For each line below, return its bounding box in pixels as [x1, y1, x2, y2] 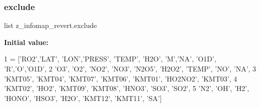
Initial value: [4, 36, 49, 47]
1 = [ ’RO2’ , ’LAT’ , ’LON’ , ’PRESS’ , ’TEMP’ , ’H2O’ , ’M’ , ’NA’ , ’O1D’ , [4, 53, 216, 64]
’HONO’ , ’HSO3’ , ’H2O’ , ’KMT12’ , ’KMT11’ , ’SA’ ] [4, 92, 162, 103]
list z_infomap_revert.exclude [4, 20, 97, 30]
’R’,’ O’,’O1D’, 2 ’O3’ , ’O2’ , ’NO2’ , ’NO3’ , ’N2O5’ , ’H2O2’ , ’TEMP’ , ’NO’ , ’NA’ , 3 [4, 63, 256, 73]
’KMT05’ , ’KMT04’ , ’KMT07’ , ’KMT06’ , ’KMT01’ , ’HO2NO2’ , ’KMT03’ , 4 [4, 73, 237, 83]
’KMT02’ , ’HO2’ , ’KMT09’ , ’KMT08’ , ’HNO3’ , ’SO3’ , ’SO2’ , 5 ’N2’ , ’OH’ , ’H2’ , [4, 83, 249, 93]
